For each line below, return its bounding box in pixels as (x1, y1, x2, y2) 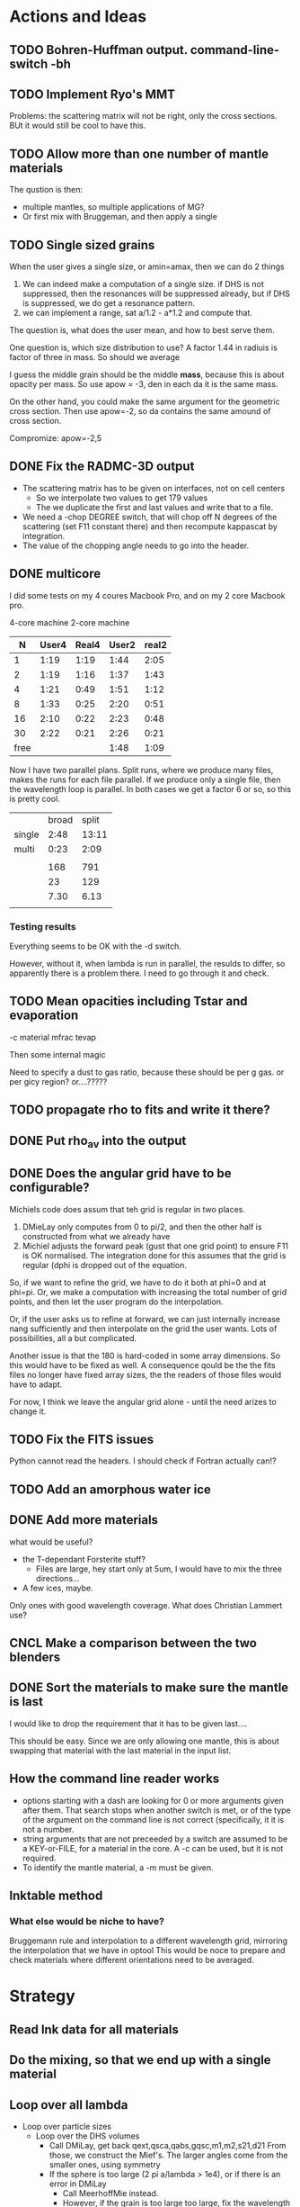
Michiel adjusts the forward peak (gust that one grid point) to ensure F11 (22, 1240, 289, 1251)
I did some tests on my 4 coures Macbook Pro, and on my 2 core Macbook (9, 590, 286, 600)
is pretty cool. (9, 793, 60, 804)
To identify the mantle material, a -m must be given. (22, 1861, 214, 1873)
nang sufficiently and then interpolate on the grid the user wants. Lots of (9, 1323, 278, 1334)
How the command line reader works (9, 1771, 220, 1787)
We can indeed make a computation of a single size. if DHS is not (22, 279, 265, 290)
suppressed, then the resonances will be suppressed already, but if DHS (22, 288, 290, 299)
